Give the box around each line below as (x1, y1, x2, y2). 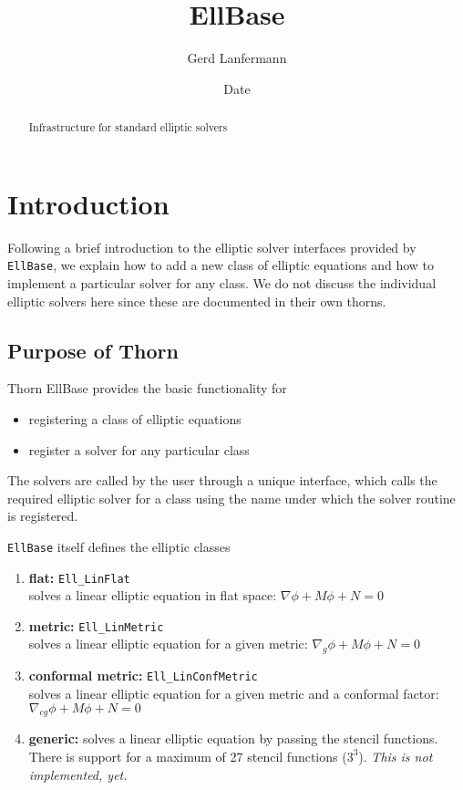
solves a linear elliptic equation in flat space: (28, 586, 277, 605)
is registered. (7, 506, 78, 525)
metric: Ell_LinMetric (28, 616, 164, 635)
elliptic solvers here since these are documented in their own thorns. (7, 291, 386, 310)
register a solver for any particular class (28, 440, 250, 459)
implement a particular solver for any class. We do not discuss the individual (7, 273, 437, 292)
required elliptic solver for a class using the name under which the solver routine (7, 488, 456, 507)
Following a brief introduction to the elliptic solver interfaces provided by (7, 237, 417, 256)
